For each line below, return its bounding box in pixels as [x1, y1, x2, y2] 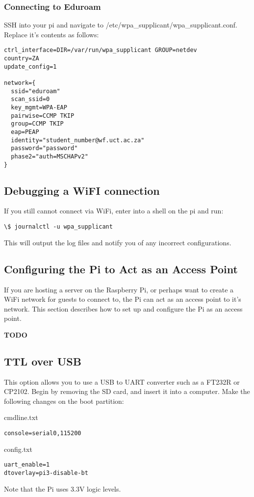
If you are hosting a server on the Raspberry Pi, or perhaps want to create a [4, 284, 234, 294]
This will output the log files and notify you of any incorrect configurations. [4, 237, 231, 247]
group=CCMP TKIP [11, 120, 64, 128]
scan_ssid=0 [11, 96, 50, 103]
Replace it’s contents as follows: [4, 29, 99, 39]
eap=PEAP [11, 128, 39, 135]
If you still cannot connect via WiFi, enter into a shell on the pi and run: [4, 206, 224, 216]
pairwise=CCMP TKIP [11, 112, 75, 119]
